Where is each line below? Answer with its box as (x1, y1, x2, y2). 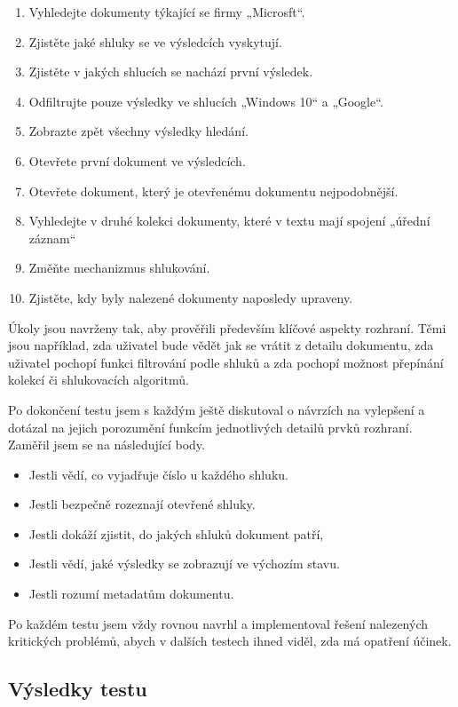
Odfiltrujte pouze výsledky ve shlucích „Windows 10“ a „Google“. (28, 91, 383, 110)
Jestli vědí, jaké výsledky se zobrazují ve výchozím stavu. (28, 554, 340, 573)
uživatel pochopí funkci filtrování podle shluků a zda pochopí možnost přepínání (8, 353, 444, 371)
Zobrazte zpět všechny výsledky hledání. (28, 122, 249, 140)
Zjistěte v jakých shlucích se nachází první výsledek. (28, 62, 313, 81)
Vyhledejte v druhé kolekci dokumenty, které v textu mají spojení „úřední (28, 211, 430, 230)
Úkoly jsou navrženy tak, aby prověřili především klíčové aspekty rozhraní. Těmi (8, 318, 446, 337)
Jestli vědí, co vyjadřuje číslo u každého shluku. (28, 465, 288, 483)
